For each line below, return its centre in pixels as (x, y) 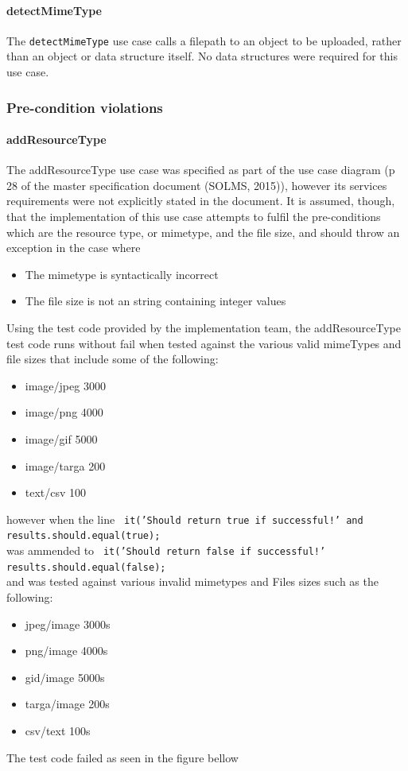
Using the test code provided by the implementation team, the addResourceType (204, 328)
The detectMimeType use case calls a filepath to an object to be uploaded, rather (204, 40)
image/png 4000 (64, 412)
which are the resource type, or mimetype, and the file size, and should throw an (203, 232)
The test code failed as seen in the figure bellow (122, 757)
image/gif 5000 (61, 439)
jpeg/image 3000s (68, 624)
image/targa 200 (65, 465)
